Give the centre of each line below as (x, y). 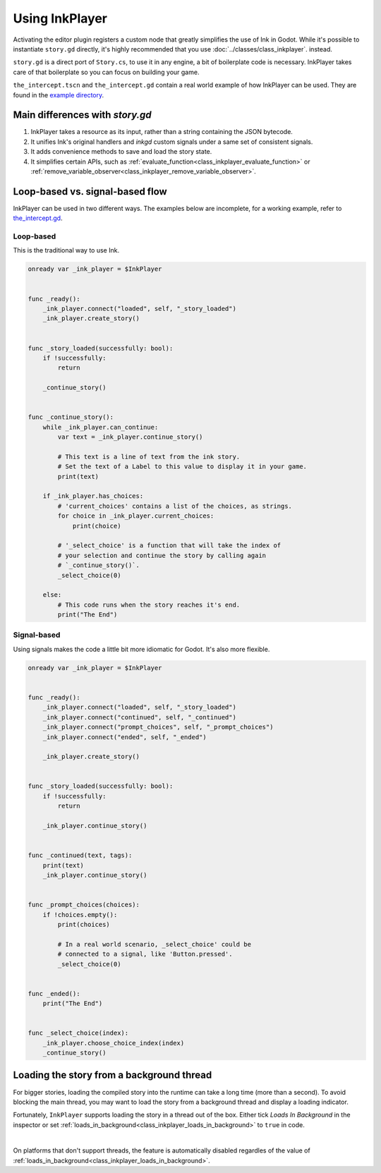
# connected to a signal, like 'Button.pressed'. (145, 954)
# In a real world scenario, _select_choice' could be (155, 944)
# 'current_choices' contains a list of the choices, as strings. (175, 506)
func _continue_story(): (71, 417)
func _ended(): (54, 993)
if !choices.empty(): (80, 914)
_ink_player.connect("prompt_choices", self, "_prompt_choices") (158, 727)
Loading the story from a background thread (113, 1075)
